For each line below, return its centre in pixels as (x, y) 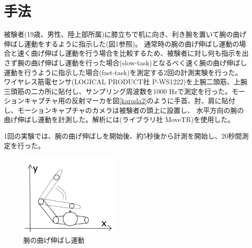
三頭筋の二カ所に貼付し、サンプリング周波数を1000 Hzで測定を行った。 (118, 91)
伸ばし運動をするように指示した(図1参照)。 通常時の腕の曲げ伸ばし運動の (122, 43)
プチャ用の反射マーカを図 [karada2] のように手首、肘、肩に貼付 (136, 101)
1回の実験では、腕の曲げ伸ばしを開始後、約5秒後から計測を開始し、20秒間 (123, 136)
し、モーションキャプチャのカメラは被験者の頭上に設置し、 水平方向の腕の (124, 110)
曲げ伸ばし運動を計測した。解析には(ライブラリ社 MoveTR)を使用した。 (119, 119)
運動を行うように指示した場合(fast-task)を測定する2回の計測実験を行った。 (123, 72)
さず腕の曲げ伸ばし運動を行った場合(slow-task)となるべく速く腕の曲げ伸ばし (126, 62)
